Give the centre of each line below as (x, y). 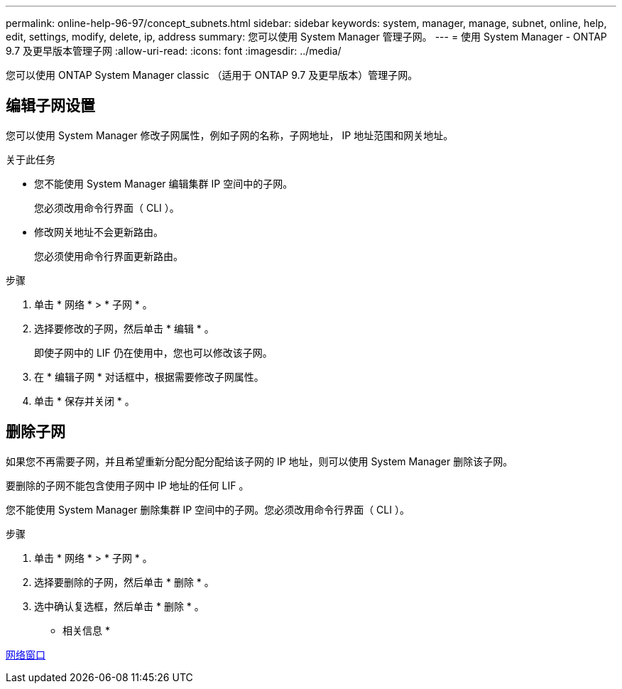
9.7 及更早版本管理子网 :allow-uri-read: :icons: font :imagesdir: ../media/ (174, 51)
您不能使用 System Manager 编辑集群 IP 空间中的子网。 (164, 183)
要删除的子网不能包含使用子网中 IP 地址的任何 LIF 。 (127, 485)
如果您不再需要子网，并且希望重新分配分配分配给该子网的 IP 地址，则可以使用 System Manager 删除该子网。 (260, 461)
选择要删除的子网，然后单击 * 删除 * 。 (124, 582)
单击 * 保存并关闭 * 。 (84, 401)
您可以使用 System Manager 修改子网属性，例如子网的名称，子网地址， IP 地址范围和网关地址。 (230, 135)
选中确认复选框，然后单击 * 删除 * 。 (119, 606)
